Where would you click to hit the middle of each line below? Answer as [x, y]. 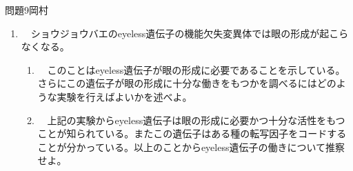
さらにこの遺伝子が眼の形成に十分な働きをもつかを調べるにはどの [187, 83]
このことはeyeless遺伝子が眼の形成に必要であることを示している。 [196, 69]
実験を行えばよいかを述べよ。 [124, 96]
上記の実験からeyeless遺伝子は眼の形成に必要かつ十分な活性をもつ [196, 120]
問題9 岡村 [27, 10]
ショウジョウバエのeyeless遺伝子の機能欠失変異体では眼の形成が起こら [190, 33]
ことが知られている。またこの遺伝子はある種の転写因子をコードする [192, 133]
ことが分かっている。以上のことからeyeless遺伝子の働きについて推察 [191, 147]
